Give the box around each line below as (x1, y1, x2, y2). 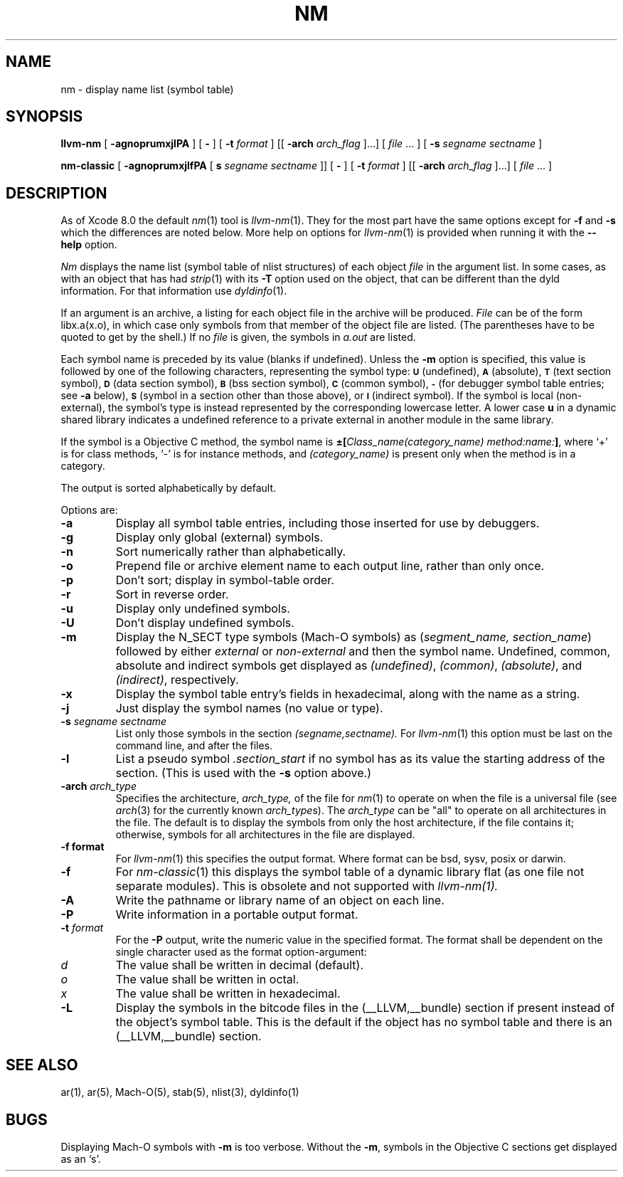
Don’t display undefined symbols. (115, 616, 294, 630)
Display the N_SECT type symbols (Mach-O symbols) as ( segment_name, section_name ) (115, 630, 592, 645)
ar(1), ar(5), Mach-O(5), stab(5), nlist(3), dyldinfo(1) (60, 1086, 299, 1099)
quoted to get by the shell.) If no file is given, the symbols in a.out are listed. (60, 331, 416, 344)
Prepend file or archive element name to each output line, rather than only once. (115, 559, 545, 574)
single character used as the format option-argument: (115, 946, 367, 959)
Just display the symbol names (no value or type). (115, 701, 383, 716)
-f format (60, 840, 105, 853)
